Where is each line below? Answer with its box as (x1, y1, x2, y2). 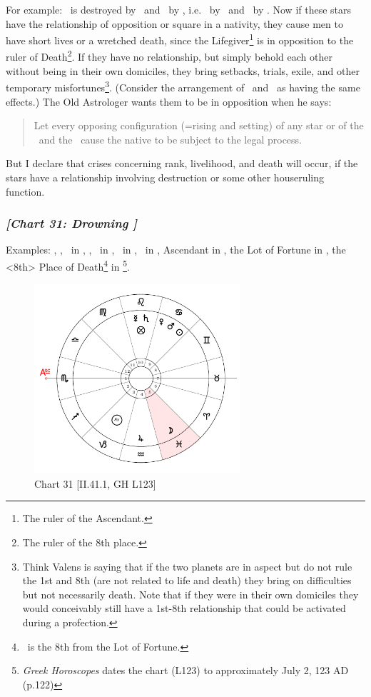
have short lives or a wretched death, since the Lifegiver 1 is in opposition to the (6, 31, 354, 47)
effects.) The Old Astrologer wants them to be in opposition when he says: (6, 94, 332, 109)
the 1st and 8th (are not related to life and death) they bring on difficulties (22, 573, 352, 588)
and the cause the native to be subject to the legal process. (39, 131, 302, 146)
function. (6, 184, 45, 199)
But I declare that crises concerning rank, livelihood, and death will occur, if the (6, 156, 358, 171)
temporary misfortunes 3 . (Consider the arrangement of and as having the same (6, 78, 360, 94)
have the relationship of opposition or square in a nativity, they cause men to (6, 16, 343, 31)
